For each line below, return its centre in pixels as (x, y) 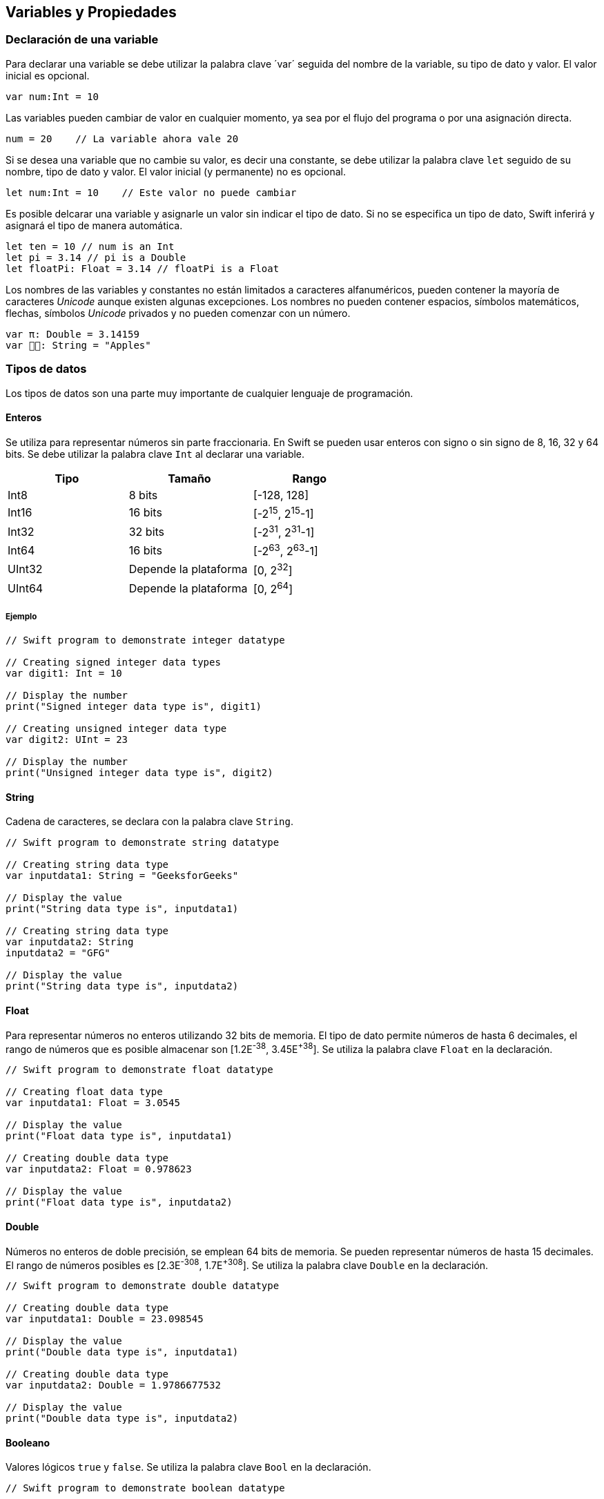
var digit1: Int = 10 (64, 674)
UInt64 (26, 588)
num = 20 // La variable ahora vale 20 (122, 138)
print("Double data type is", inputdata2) (122, 1419)
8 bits (143, 495)
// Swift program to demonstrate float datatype (139, 1070)
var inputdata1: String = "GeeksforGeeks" (122, 876)
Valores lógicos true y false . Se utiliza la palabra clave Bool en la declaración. (188, 1467)
